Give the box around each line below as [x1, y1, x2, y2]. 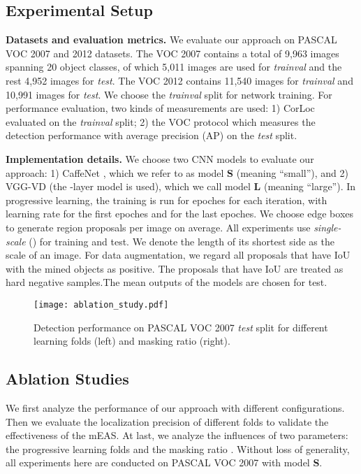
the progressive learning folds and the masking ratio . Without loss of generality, [6, 441, 350, 456]
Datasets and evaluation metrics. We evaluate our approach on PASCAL [6, 32, 337, 47]
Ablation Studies [6, 368, 129, 389]
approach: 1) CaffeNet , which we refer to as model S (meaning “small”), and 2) [6, 165, 349, 180]
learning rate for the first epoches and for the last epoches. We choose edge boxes [6, 206, 354, 221]
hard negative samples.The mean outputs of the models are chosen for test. [6, 275, 327, 289]
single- [314, 220, 341, 234]
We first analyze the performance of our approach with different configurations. [6, 400, 345, 415]
